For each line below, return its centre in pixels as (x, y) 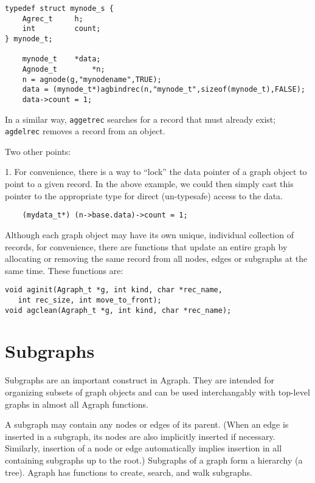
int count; (61, 29)
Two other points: (38, 151)
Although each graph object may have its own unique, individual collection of (149, 234)
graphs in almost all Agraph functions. (77, 404)
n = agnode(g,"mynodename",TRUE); (92, 79)
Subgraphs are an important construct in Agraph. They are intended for (140, 380)
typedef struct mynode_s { (59, 9)
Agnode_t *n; (64, 69)
